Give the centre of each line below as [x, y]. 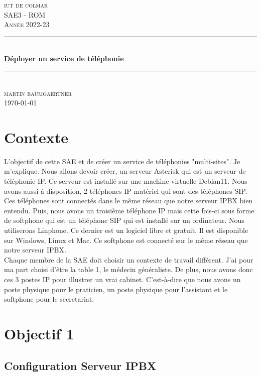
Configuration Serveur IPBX [80, 365]
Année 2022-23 [27, 24]
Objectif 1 [39, 333]
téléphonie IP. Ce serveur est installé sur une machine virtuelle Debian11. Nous [126, 181]
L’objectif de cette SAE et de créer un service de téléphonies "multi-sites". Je [122, 161]
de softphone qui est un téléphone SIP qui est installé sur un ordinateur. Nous [124, 220]
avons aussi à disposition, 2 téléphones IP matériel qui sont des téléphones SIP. [126, 191]
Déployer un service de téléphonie [64, 58]
